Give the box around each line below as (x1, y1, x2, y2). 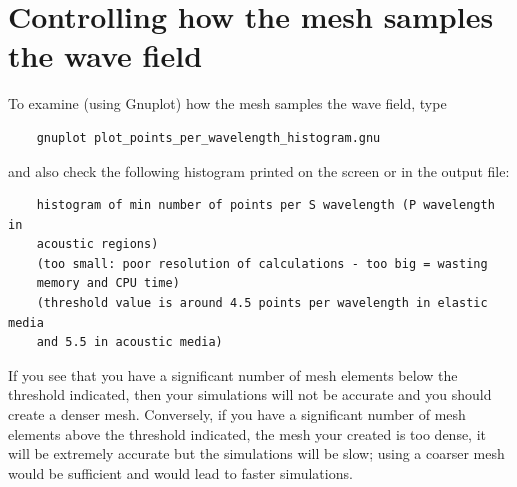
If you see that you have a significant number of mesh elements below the (8, 364, 458, 385)
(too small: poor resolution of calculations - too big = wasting (36, 256, 488, 271)
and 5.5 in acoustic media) (36, 335, 223, 350)
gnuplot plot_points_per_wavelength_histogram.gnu (36, 130, 381, 145)
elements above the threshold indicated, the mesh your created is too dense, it (8, 423, 487, 444)
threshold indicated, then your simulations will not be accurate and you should (8, 384, 492, 405)
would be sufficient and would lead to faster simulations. (8, 462, 353, 483)
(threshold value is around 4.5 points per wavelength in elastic (36, 296, 488, 311)
